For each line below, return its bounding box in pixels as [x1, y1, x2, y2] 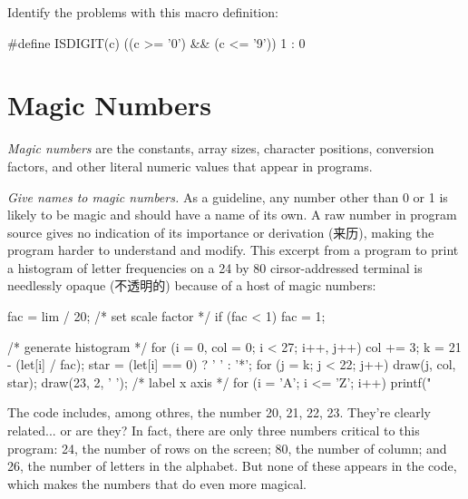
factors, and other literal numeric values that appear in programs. [7, 156, 373, 175]
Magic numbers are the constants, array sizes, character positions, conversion [7, 139, 434, 158]
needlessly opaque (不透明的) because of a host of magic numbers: [7, 276, 376, 295]
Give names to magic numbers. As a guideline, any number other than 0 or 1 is [7, 187, 448, 206]
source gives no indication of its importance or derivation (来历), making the [7, 222, 434, 241]
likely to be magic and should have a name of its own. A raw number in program [7, 205, 457, 224]
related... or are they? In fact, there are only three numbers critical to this [7, 421, 420, 440]
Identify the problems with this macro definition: [7, 3, 278, 21]
